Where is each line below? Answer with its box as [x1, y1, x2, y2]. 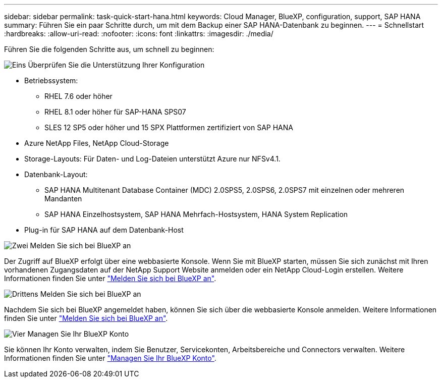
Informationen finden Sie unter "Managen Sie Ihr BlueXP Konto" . [4, 354, 216, 362]
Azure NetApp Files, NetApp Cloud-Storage [24, 139, 169, 147]
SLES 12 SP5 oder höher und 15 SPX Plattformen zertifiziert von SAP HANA [44, 123, 293, 132]
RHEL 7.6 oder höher [44, 92, 113, 100]
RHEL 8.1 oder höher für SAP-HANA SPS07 [44, 107, 186, 116]
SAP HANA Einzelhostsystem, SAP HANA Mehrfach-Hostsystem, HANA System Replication [44, 210, 348, 219]
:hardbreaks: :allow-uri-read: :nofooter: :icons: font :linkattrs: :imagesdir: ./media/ [4, 29, 273, 38]
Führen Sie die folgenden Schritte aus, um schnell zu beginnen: [4, 45, 214, 53]
